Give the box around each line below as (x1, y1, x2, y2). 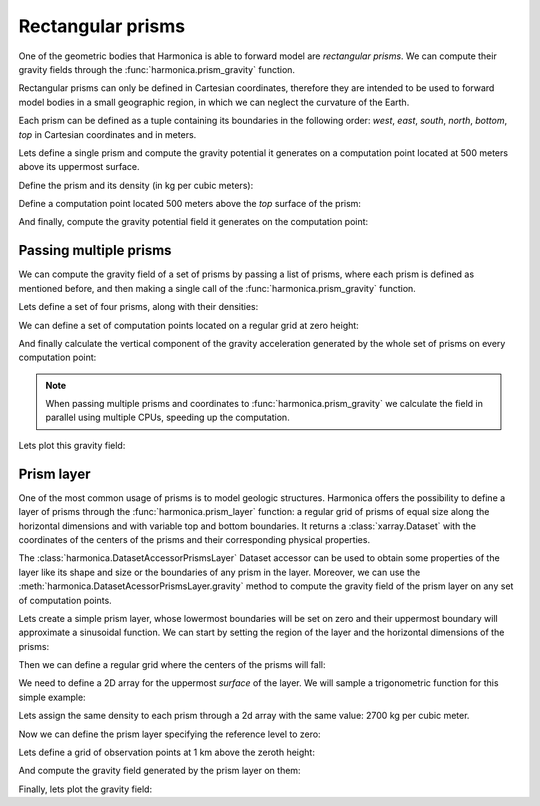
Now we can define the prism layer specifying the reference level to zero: (18, 728, 321, 740)
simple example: (18, 691, 86, 703)
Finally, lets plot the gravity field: (18, 783, 153, 795)
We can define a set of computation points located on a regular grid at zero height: (18, 319, 359, 331)
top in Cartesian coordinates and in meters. (18, 128, 197, 140)
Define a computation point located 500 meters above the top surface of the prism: (18, 198, 362, 210)
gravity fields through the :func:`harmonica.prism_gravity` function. (18, 63, 295, 75)
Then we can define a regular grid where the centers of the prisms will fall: (18, 659, 326, 671)
